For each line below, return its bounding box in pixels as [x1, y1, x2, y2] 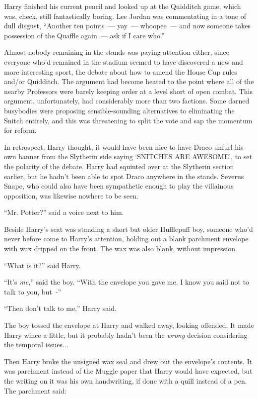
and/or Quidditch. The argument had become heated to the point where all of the [4, 76, 254, 87]
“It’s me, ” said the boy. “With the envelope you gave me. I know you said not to [4, 277, 250, 287]
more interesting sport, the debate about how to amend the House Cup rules [4, 66, 237, 77]
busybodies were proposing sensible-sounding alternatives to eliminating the [4, 105, 235, 115]
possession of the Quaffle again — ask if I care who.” [4, 30, 165, 40]
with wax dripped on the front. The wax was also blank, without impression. [4, 243, 237, 254]
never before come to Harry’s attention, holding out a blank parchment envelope [4, 233, 249, 244]
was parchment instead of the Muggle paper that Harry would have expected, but [4, 366, 253, 376]
